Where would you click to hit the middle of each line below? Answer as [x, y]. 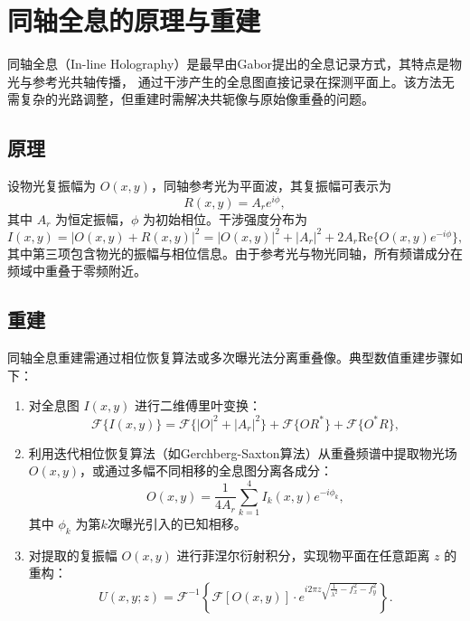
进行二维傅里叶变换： [197, 405]
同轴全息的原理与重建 [134, 20]
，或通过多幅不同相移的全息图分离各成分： [207, 470]
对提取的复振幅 [73, 555]
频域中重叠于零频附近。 [77, 271]
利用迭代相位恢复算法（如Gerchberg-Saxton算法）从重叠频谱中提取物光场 [243, 452]
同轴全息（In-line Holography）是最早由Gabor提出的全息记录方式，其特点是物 [235, 64]
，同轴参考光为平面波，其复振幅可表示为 [271, 186]
